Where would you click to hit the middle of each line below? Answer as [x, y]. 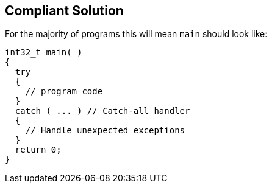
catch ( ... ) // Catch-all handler [102, 111]
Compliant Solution [64, 11]
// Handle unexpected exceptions [105, 131]
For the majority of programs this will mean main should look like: [136, 34]
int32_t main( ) [44, 53]
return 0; [38, 150]
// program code [64, 92]
